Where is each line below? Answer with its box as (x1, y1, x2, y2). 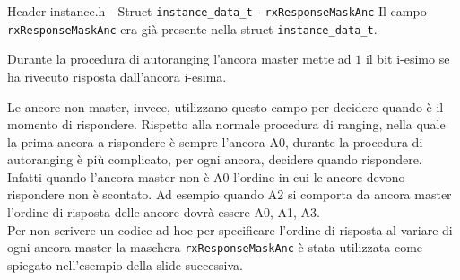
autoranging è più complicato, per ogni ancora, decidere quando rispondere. (7, 150, 422, 169)
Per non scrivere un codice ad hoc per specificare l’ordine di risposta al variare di (7, 220, 453, 239)
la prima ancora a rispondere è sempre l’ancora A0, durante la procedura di (7, 132, 423, 151)
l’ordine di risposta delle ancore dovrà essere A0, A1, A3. (7, 203, 320, 222)
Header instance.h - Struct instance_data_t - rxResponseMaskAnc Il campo (7, 2, 427, 20)
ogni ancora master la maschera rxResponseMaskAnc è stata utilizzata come (7, 238, 423, 257)
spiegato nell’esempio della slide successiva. (7, 255, 243, 274)
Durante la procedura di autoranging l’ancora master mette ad (7, 49, 352, 68)
